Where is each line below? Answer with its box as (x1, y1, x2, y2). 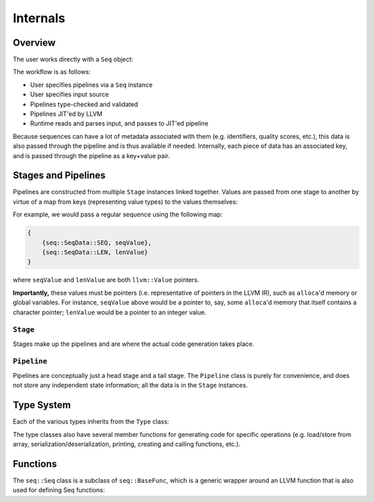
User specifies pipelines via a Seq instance (30, 80, 153, 89)
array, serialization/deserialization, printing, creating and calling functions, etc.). (12, 440, 241, 448)
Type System (12, 399, 71, 411)
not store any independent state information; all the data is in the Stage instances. (12, 381, 249, 390)
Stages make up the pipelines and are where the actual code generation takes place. (12, 340, 255, 348)
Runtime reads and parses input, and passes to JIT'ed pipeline (30, 119, 209, 128)
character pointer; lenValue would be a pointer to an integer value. (12, 308, 207, 316)
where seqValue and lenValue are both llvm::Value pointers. (12, 276, 199, 284)
